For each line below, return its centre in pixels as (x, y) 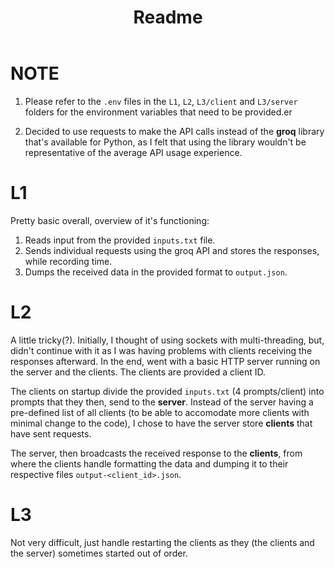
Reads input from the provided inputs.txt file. (120, 240)
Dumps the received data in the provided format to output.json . (156, 272)
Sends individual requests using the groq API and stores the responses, (172, 250)
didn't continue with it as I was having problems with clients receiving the (161, 350)
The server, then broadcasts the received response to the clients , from (156, 453)
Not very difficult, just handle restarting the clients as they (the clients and (162, 542)
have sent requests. (51, 433)
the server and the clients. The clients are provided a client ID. (138, 372)
